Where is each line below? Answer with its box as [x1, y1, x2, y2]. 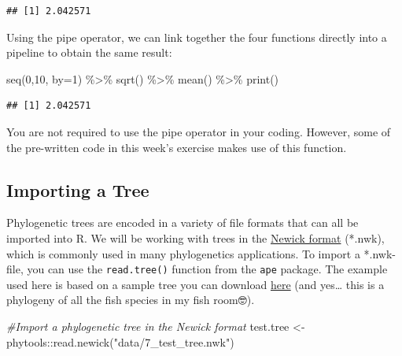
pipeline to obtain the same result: [6, 44, 172, 61]
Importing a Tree [6, 177, 149, 202]
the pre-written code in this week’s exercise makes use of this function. [6, 139, 347, 155]
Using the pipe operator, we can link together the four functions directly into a [6, 28, 387, 45]
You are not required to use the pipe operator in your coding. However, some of [6, 123, 391, 139]
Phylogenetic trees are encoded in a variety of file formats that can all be [6, 214, 359, 231]
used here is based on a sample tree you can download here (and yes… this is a [6, 276, 385, 292]
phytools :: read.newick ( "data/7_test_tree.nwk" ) [6, 333, 234, 350]
